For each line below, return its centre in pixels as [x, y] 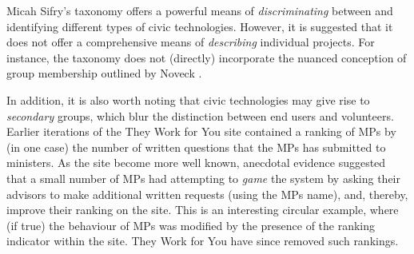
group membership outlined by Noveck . [104, 73]
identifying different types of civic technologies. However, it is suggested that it [200, 26]
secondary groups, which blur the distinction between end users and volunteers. [200, 115]
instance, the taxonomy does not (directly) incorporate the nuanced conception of [207, 57]
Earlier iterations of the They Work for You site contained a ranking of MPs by [201, 131]
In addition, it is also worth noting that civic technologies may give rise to [188, 99]
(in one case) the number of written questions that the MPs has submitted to [196, 147]
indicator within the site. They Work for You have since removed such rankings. [203, 241]
